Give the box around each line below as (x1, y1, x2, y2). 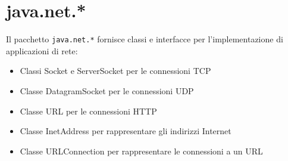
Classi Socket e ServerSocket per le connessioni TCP (20, 64, 211, 77)
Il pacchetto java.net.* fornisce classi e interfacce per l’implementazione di (6, 33, 283, 45)
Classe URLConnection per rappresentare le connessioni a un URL (20, 144, 263, 157)
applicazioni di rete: (6, 44, 78, 57)
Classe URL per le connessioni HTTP (20, 104, 157, 117)
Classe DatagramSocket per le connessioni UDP (20, 84, 194, 97)
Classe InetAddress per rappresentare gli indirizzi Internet (20, 125, 231, 137)
